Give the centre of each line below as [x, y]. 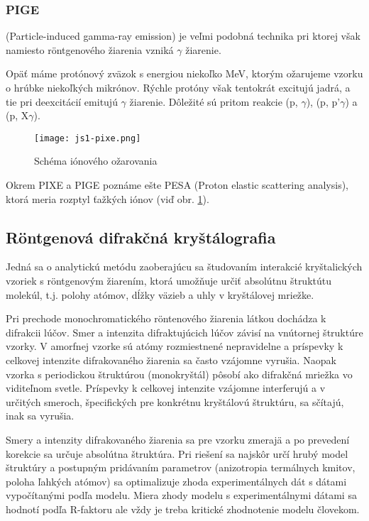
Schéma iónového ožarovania [96, 161]
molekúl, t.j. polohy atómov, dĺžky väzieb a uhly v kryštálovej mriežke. [160, 294]
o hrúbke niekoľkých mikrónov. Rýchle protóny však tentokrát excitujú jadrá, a [178, 87]
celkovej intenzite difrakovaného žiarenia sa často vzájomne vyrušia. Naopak [171, 360]
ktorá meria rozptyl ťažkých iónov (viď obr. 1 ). [108, 198]
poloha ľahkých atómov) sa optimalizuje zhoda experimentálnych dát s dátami [176, 481]
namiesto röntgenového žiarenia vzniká [90, 49]
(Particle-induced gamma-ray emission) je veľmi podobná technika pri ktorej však [183, 36]
